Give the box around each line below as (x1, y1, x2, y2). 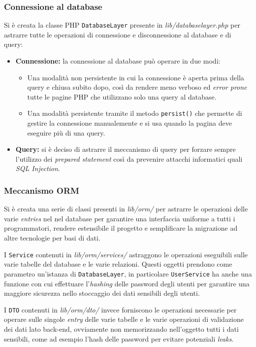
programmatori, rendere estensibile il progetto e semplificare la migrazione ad (4, 223, 238, 233)
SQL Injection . (15, 163, 60, 173)
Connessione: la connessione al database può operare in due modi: (15, 56, 221, 66)
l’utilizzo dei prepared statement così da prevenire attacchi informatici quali (15, 153, 243, 164)
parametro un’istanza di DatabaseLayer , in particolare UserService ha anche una (4, 268, 252, 278)
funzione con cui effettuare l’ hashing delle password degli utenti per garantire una (4, 278, 250, 288)
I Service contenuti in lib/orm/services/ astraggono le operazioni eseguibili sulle (4, 249, 248, 259)
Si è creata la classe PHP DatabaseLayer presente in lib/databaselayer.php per (4, 20, 240, 30)
